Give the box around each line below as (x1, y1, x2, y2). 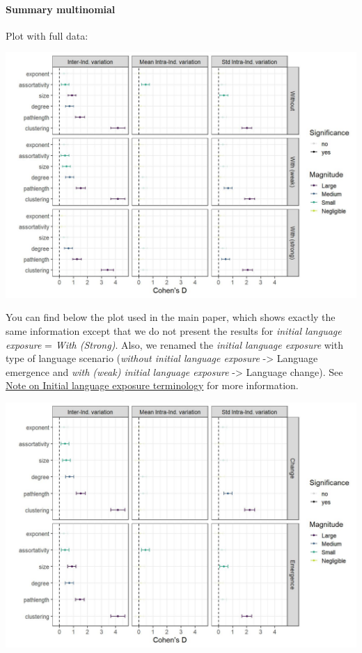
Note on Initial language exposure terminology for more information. (6, 378, 299, 393)
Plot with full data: (6, 28, 88, 42)
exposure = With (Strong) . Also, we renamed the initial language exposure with (6, 337, 343, 352)
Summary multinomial (6, 1, 116, 16)
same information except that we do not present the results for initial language (6, 323, 342, 338)
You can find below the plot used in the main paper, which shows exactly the (6, 310, 336, 324)
